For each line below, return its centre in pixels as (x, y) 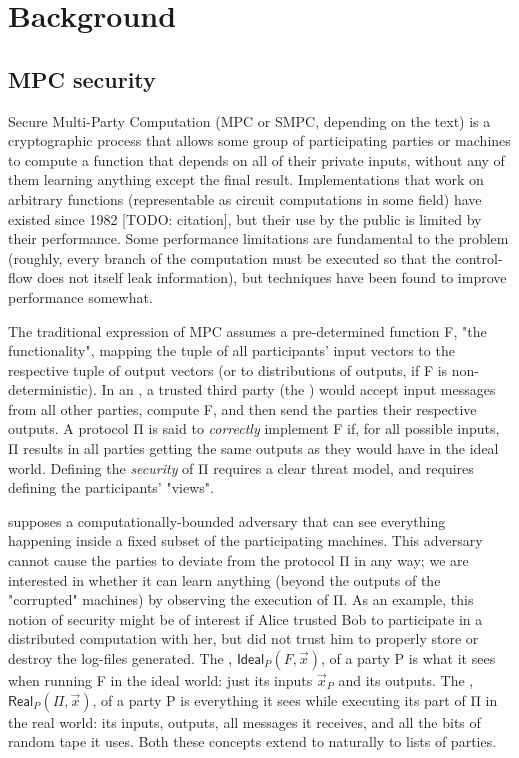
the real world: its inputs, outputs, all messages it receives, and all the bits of (244, 721)
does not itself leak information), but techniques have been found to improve (272, 277)
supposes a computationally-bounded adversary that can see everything (227, 520)
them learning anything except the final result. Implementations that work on (246, 179)
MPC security (82, 78)
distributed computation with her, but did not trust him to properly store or (243, 638)
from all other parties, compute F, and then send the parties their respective (242, 408)
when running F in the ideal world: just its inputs (160, 680)
